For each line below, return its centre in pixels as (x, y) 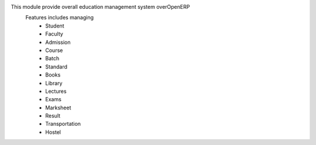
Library (54, 83)
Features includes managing (59, 18)
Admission (58, 42)
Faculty (54, 34)
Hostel (53, 132)
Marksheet (58, 108)
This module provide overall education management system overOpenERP (100, 7)
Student (55, 26)
